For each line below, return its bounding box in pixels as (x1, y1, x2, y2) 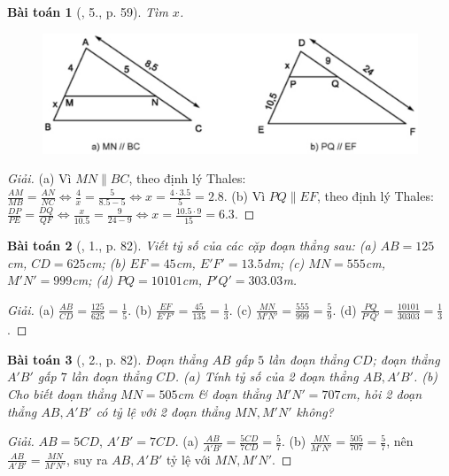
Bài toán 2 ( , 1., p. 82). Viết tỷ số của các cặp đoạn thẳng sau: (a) (7, 236, 376, 255)
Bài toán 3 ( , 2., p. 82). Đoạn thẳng (7, 349, 208, 368)
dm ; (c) (263, 253, 305, 272)
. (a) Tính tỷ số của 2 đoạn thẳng (174, 367, 359, 386)
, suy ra (66, 449, 108, 468)
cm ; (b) (85, 253, 126, 272)
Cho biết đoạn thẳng (7, 385, 117, 403)
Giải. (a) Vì (7, 169, 72, 188)
